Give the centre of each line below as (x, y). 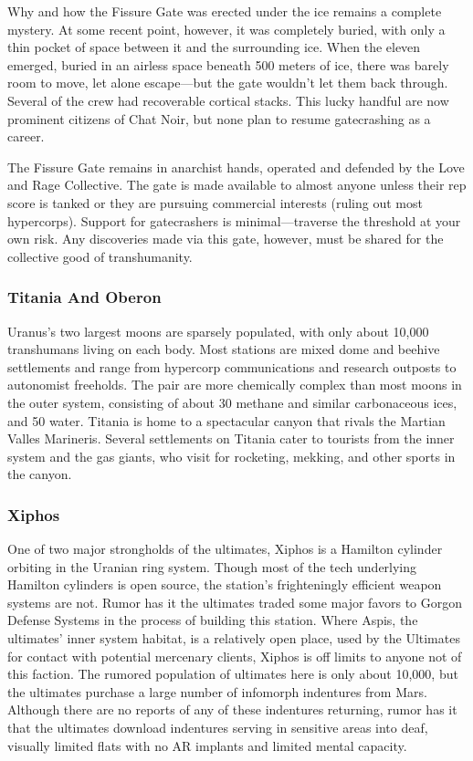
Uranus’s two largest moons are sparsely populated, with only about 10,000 (218, 331)
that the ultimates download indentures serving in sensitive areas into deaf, (218, 728)
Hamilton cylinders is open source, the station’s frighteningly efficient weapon (225, 584)
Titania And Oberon (84, 297)
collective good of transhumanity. (100, 256)
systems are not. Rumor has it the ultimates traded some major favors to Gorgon (235, 602)
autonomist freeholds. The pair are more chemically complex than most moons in (235, 385)
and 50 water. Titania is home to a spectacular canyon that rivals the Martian (226, 420)
